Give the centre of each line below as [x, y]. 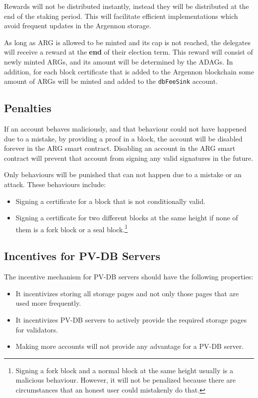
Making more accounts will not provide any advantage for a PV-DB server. [130, 346]
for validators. [37, 329]
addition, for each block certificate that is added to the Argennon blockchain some [129, 71]
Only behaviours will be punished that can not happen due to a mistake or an [123, 174]
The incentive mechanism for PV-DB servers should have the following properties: [129, 277]
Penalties [28, 108]
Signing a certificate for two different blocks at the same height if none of [127, 218]
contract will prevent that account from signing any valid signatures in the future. [129, 158]
